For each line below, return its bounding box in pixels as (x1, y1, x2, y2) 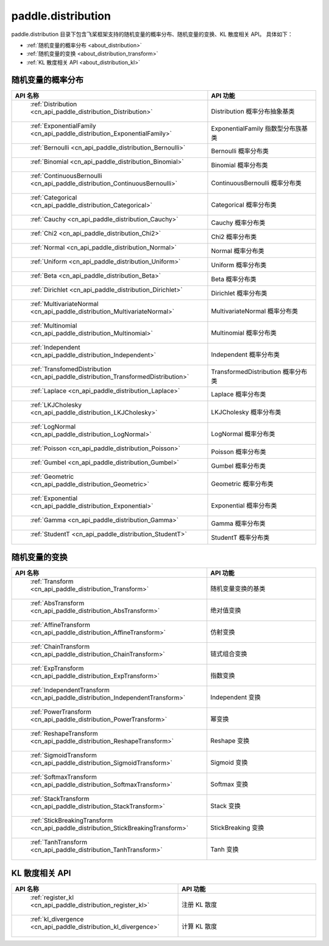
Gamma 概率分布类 (211, 519, 266, 528)
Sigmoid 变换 (210, 758, 248, 767)
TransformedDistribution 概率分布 (211, 367, 308, 376)
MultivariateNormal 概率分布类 (211, 307, 299, 315)
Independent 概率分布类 (211, 350, 280, 359)
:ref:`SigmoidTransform (30, 751, 97, 759)
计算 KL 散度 (182, 922, 218, 930)
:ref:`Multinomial (30, 321, 77, 329)
